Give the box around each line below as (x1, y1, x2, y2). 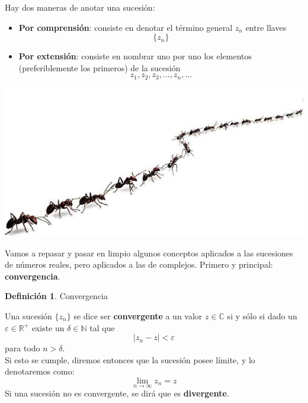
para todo (5, 342, 40, 354)
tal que (89, 321, 115, 334)
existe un (31, 321, 65, 334)
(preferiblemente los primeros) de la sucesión (18, 61, 181, 74)
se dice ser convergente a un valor (73, 309, 203, 322)
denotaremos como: (5, 365, 75, 377)
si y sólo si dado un (227, 309, 297, 322)
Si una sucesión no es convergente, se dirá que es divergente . (5, 387, 229, 399)
